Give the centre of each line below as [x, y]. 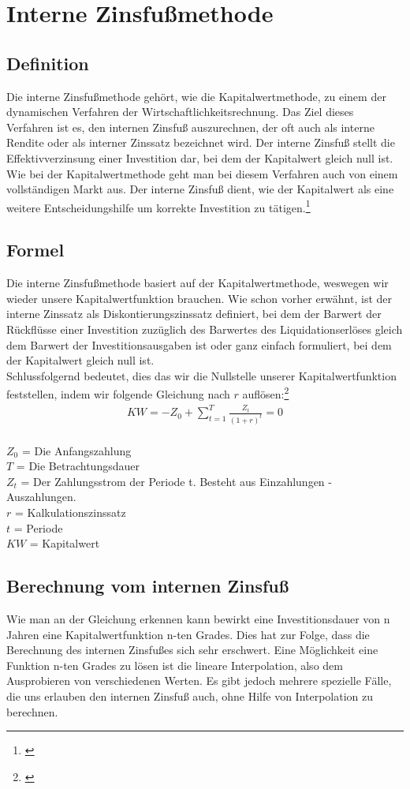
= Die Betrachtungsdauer [78, 466]
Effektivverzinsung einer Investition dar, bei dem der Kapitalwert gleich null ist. [200, 157]
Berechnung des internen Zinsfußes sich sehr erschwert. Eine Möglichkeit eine [192, 650]
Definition [48, 63]
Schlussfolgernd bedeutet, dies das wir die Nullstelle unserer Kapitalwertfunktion [201, 375]
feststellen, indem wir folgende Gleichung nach [118, 394]
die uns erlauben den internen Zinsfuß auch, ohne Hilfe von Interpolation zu [190, 696]
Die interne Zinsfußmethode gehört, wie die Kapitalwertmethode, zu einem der [196, 96]
